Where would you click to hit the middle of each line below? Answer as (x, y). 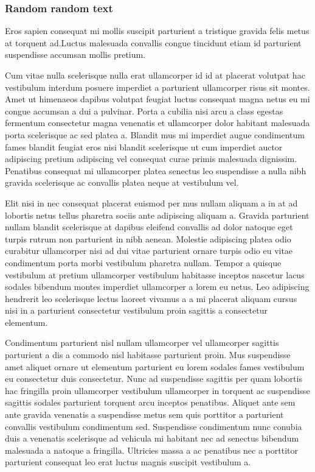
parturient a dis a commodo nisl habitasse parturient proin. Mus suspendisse (148, 355)
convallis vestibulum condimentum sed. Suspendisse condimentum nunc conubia (154, 426)
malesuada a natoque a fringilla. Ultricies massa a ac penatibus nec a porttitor (151, 450)
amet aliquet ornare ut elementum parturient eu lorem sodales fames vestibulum (155, 366)
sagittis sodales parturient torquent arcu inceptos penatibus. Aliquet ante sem (150, 402)
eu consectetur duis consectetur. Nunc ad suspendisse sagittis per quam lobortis (154, 379)
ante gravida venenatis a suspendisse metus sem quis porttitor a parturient (144, 414)
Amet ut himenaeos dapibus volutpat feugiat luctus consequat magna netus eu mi (157, 99)
